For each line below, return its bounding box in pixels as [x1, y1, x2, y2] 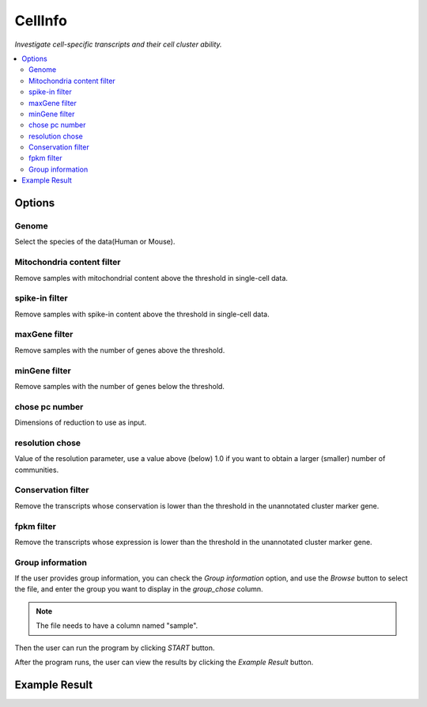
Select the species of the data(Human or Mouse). [14, 237, 176, 247]
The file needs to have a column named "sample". [36, 621, 198, 630]
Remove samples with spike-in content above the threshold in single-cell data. [14, 309, 270, 319]
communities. [14, 465, 59, 474]
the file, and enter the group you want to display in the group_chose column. [14, 584, 264, 594]
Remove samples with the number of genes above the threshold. [14, 345, 225, 355]
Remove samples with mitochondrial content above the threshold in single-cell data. [14, 273, 289, 282]
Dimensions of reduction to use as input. [14, 418, 146, 427]
